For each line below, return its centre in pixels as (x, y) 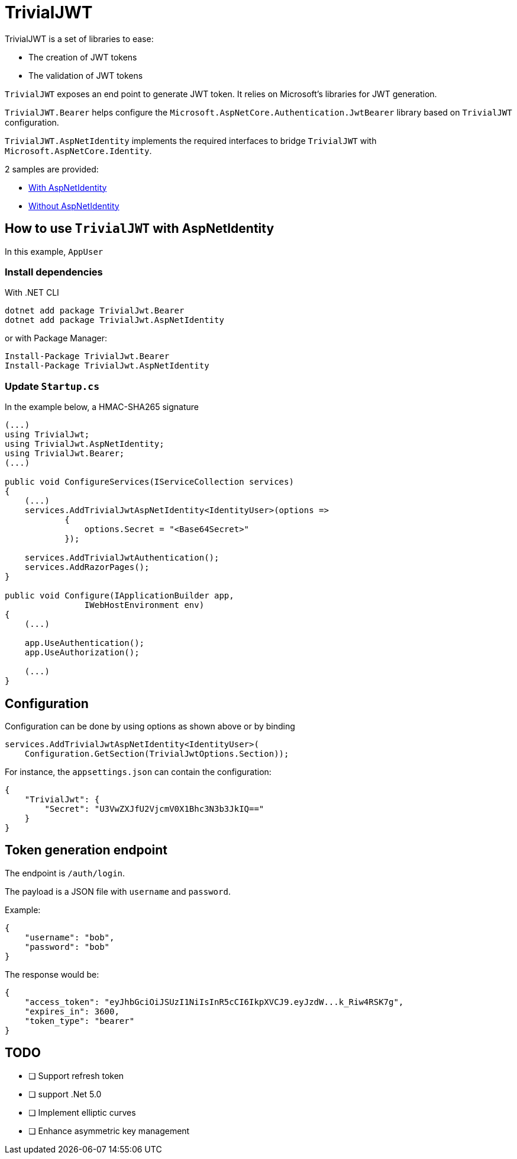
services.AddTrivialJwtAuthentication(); (122, 558)
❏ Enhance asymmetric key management (109, 1131)
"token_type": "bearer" (80, 1021)
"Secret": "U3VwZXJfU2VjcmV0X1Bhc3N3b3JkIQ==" (154, 809)
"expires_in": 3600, (72, 1011)
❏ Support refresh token (76, 1075)
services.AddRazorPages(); (87, 567)
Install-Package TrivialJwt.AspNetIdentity (107, 366)
